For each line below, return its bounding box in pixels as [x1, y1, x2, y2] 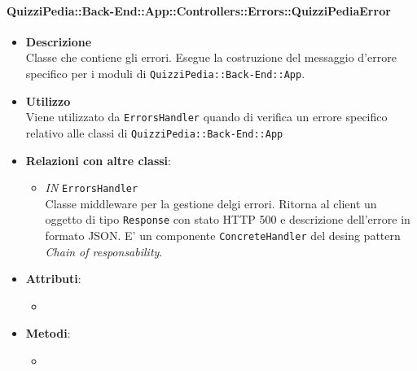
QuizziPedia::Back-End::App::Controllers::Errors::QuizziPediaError [7, 2, 391, 19]
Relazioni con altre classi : [25, 151, 171, 168]
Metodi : [25, 325, 71, 342]
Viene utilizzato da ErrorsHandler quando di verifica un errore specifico [25, 108, 388, 125]
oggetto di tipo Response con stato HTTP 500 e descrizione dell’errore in [45, 211, 410, 228]
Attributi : [25, 270, 81, 287]
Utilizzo [25, 92, 71, 109]
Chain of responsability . [45, 242, 163, 260]
